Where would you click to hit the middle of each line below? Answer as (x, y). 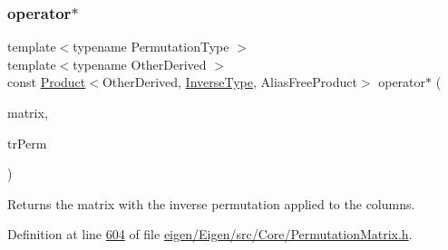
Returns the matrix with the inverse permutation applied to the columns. (211, 203)
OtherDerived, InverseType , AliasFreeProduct (229, 82)
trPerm (27, 143)
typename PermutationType (151, 47)
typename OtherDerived (140, 64)
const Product (47, 82)
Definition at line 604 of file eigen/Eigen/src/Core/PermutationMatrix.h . (210, 234)
